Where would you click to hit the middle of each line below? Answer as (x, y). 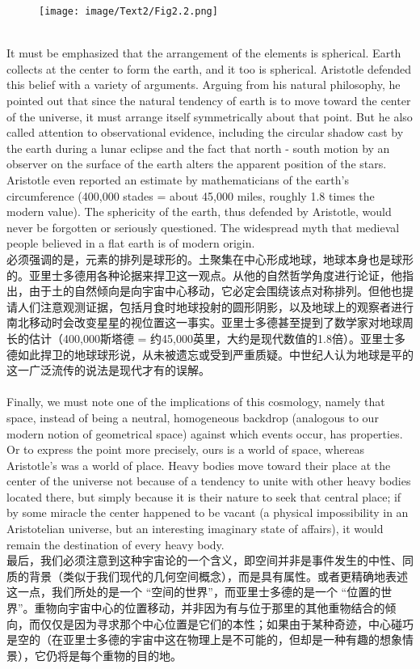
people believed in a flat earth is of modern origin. (131, 243)
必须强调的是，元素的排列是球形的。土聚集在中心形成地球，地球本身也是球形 (210, 258)
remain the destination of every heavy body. (115, 544)
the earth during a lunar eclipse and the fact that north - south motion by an (198, 148)
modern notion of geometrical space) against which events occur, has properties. (205, 433)
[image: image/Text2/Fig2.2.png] (128, 11)
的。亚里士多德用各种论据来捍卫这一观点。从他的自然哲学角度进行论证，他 (204, 275)
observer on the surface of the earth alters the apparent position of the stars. (197, 164)
